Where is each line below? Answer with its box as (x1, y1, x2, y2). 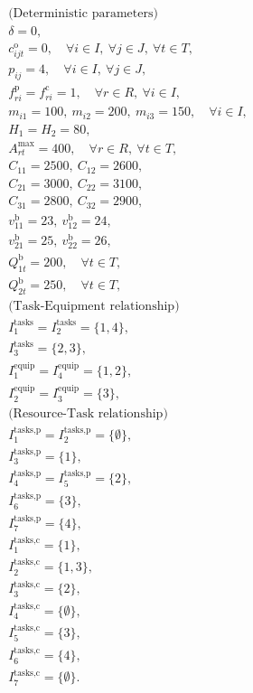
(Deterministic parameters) (8, 7, 158, 21)
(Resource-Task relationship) (8, 407, 168, 420)
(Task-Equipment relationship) (8, 300, 180, 314)
